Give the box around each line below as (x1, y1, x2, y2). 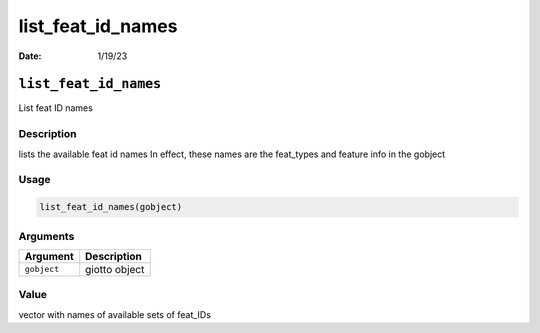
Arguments (18, 229, 75, 243)
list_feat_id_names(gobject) (39, 201, 183, 213)
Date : (18, 50, 42, 62)
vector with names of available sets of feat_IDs (18, 308, 212, 320)
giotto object (85, 262, 145, 276)
